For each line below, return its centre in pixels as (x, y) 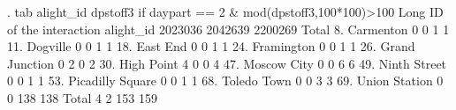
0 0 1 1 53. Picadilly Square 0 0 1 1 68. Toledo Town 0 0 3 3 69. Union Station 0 (225, 81)
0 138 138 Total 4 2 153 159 (82, 97)
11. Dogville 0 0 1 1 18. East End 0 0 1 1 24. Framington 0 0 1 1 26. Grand (211, 46)
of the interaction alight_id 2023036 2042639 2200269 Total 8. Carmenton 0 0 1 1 (228, 29)
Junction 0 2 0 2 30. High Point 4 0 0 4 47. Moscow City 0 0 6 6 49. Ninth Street (227, 63)
